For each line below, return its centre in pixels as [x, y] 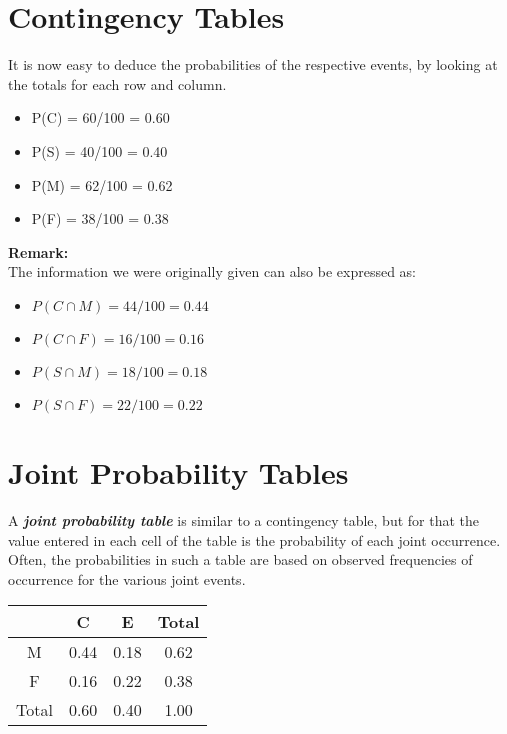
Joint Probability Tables [178, 472]
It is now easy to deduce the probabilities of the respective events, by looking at [253, 64]
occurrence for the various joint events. [127, 578]
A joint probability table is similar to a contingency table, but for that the [243, 520]
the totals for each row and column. [117, 83]
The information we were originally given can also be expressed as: [212, 271]
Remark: [38, 251]
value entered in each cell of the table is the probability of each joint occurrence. [254, 539]
